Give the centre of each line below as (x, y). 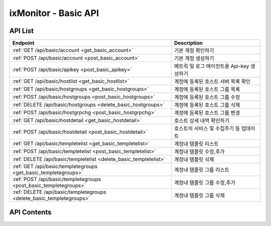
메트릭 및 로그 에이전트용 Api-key (212, 66)
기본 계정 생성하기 (194, 59)
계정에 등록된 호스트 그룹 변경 (207, 113)
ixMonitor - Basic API (54, 13)
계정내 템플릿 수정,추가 (199, 152)
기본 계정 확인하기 (194, 51)
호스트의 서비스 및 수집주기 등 (207, 129)
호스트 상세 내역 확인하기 (201, 121)
